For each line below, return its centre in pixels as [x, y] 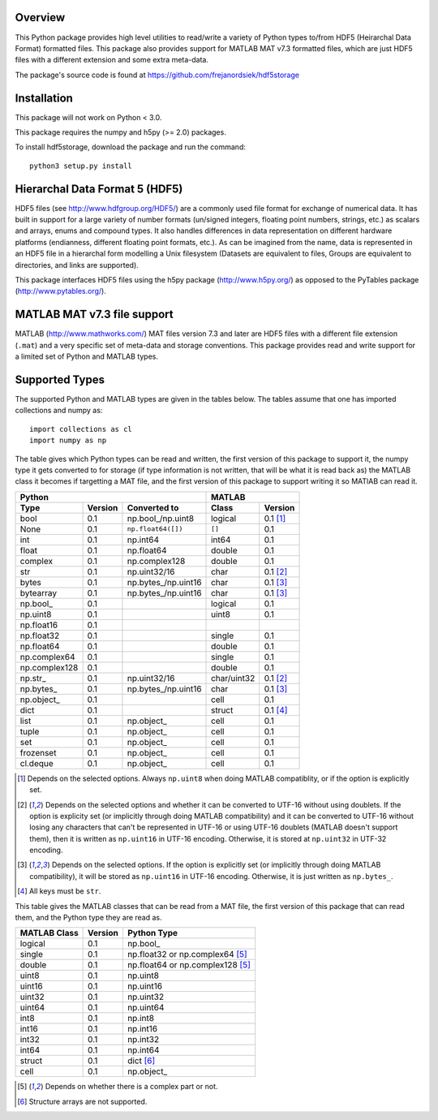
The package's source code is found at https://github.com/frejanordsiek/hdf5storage [157, 75]
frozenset [38, 752]
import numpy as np [68, 441]
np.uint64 [146, 1008]
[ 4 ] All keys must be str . [59, 891]
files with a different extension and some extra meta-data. [112, 60]
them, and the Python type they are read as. [88, 918]
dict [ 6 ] [141, 1061]
